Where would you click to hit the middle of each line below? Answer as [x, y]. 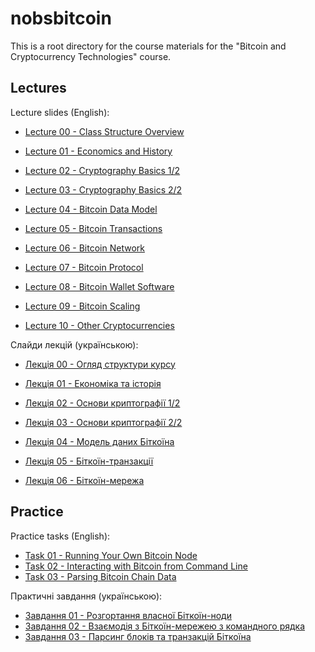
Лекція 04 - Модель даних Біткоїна [99, 441]
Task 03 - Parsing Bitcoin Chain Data [100, 576]
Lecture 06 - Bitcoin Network [84, 248]
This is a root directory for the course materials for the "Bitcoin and [148, 46]
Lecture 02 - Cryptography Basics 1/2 [102, 170]
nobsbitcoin [61, 18]
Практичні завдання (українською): [86, 596]
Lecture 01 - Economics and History [98, 151]
